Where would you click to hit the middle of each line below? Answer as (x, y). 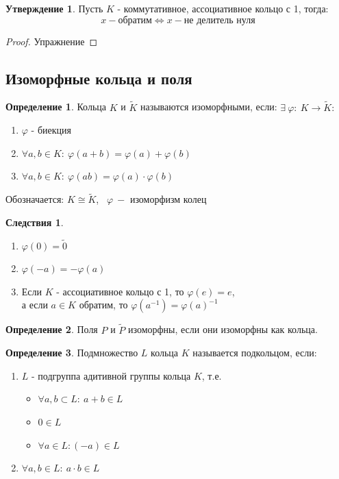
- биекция (51, 130)
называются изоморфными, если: (209, 107)
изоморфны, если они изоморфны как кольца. (223, 329)
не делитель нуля (219, 20)
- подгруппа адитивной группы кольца (111, 375)
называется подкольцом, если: (255, 353)
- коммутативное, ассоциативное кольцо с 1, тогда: (223, 8)
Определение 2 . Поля (52, 329)
